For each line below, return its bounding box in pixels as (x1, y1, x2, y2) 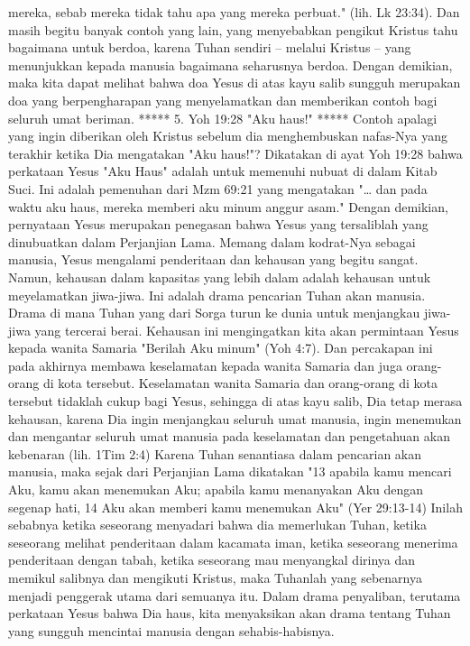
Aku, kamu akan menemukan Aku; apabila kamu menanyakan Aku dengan (8, 480, 424, 499)
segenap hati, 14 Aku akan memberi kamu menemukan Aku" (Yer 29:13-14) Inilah (8, 497, 463, 516)
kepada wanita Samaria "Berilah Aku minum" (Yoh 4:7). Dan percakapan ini (8, 338, 433, 357)
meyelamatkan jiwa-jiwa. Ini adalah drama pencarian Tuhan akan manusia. (8, 285, 426, 304)
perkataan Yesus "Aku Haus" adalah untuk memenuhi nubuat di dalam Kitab (8, 161, 438, 180)
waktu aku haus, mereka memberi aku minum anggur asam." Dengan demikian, (8, 197, 448, 216)
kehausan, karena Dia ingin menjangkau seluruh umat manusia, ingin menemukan (8, 409, 462, 428)
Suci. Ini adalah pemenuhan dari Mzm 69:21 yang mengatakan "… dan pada (8, 179, 428, 198)
